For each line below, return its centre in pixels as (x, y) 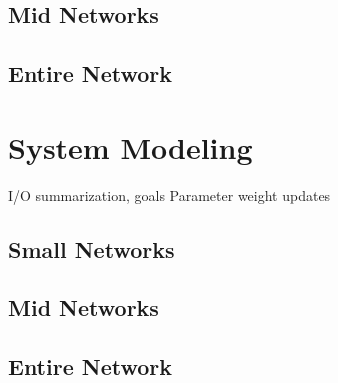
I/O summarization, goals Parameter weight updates (169, 194)
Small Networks (91, 248)
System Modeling (130, 146)
